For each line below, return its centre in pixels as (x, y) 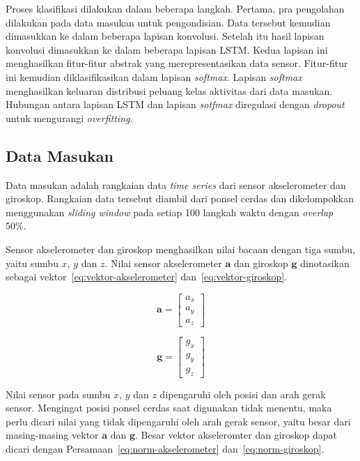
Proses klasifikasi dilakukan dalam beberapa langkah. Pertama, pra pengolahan (175, 8)
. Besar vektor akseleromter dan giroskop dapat (236, 435)
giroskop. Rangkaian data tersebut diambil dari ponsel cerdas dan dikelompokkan (180, 198)
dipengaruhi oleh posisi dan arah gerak (243, 394)
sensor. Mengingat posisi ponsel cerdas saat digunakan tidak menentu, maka (169, 408)
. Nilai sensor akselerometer (163, 263)
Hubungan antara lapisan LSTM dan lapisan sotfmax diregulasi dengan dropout (175, 104)
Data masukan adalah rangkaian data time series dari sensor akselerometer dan (176, 184)
